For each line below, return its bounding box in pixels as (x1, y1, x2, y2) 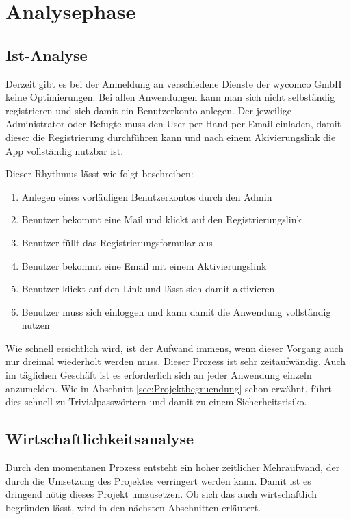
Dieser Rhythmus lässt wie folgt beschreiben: (5, 166, 194, 181)
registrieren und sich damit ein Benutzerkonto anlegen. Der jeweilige (5, 103, 291, 117)
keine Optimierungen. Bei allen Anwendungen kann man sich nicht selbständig (5, 90, 335, 104)
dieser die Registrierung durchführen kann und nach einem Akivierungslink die (5, 129, 336, 144)
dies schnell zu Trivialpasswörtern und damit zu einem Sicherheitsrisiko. (5, 394, 307, 409)
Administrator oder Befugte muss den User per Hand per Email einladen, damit (5, 116, 341, 131)
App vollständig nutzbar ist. (5, 143, 124, 157)
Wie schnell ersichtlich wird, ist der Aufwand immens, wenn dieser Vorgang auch (5, 340, 344, 355)
